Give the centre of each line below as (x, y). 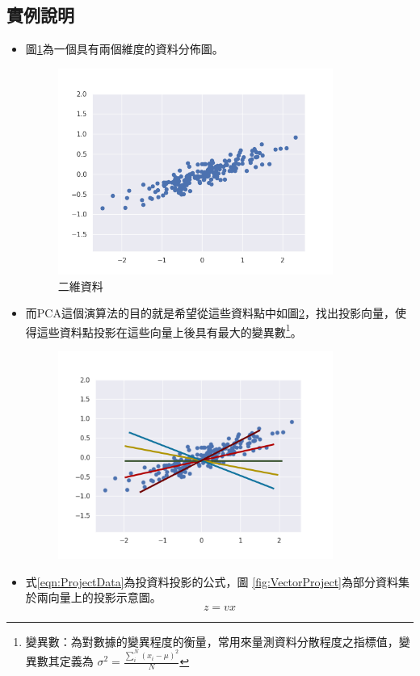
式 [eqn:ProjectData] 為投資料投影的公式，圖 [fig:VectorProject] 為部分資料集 (218, 581)
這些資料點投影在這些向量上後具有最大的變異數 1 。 (169, 330)
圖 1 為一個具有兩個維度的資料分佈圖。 (124, 49)
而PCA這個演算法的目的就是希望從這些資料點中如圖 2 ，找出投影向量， (210, 313)
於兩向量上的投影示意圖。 (93, 597)
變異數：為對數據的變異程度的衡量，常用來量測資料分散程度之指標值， (212, 641)
